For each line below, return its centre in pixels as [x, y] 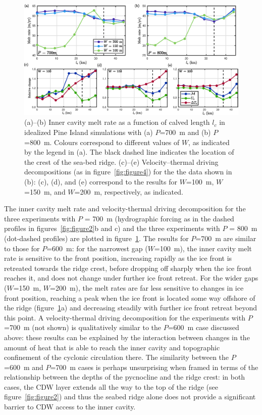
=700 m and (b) [185, 132]
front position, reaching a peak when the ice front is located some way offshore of [130, 297]
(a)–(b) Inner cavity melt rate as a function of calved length [117, 122]
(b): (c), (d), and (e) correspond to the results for [101, 182]
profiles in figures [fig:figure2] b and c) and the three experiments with [112, 228]
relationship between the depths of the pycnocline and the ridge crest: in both [125, 377]
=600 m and [24, 367]
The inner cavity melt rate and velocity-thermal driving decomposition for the [125, 209]
